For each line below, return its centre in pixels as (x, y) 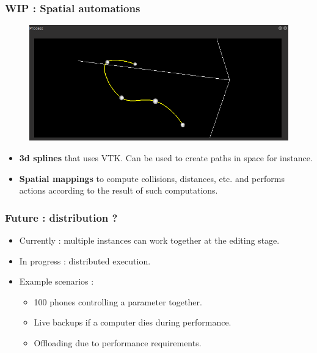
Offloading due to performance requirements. (118, 342)
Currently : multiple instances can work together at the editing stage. (149, 240)
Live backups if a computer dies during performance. (133, 322)
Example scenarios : (56, 281)
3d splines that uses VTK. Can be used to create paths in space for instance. (166, 157)
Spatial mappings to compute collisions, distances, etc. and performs (152, 178)
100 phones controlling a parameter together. (118, 301)
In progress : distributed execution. (85, 260)
